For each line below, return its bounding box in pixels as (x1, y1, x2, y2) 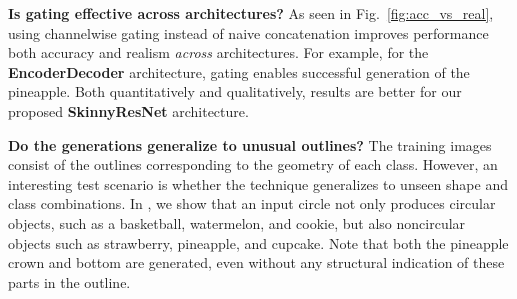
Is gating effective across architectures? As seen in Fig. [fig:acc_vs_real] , (8, 3, 494, 23)
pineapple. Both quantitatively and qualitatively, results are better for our (8, 81, 462, 102)
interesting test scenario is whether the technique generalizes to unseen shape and (8, 173, 508, 194)
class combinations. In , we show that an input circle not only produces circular (8, 193, 496, 214)
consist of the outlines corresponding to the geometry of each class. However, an (8, 154, 498, 175)
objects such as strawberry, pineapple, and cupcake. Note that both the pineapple (8, 232, 509, 253)
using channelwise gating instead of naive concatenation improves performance (8, 22, 489, 43)
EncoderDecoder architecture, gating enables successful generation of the (8, 61, 470, 82)
